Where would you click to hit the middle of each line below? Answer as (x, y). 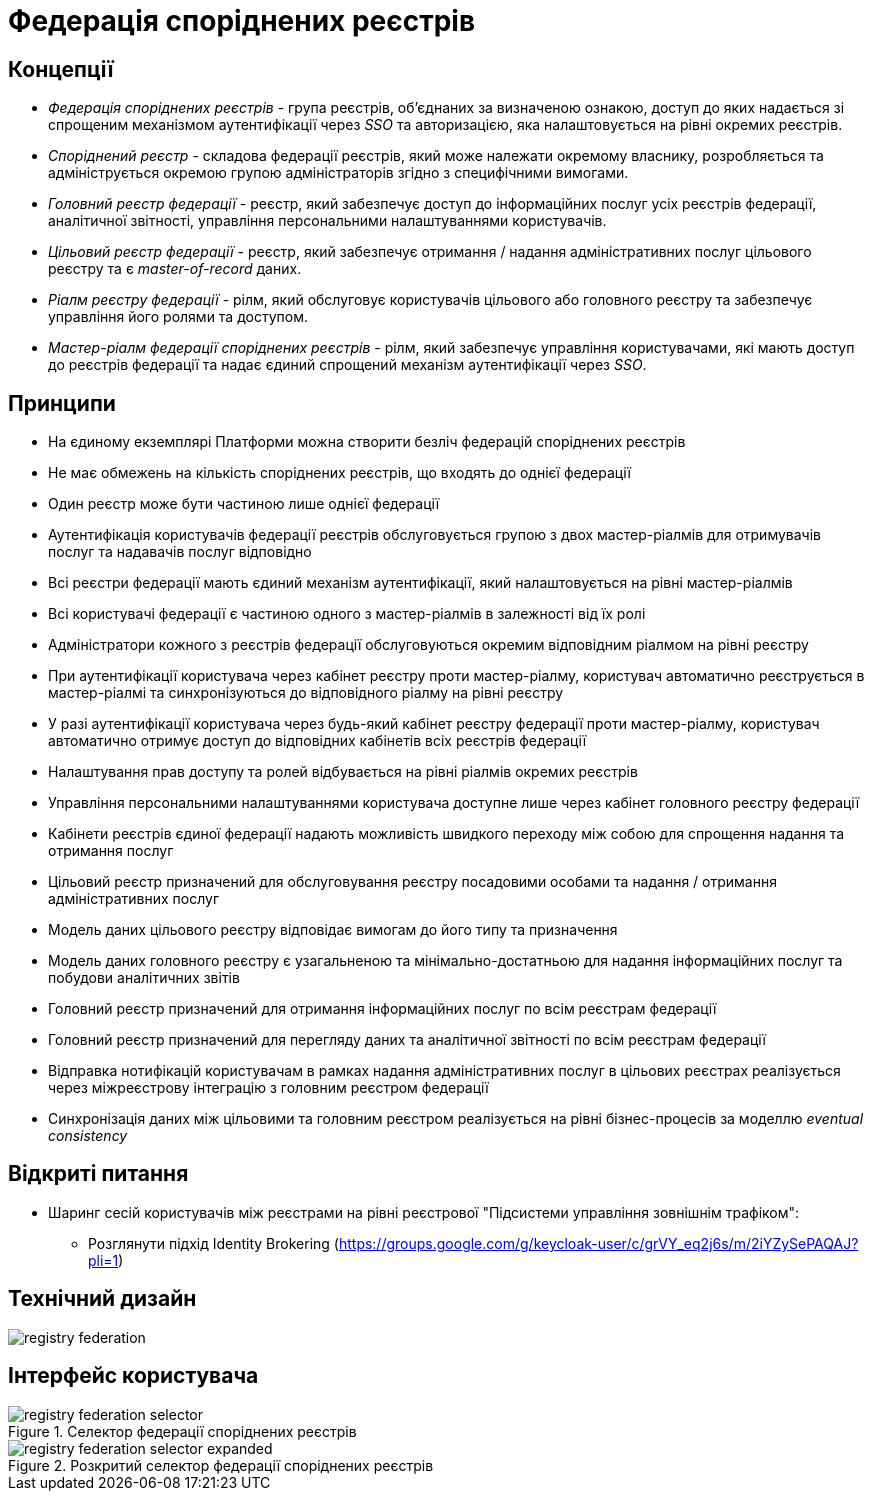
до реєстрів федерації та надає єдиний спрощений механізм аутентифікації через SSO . (347, 365)
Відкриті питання (98, 1174)
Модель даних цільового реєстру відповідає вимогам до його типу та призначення (333, 930)
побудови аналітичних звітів (144, 978)
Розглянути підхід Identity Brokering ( (213, 1243)
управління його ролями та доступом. (178, 317)
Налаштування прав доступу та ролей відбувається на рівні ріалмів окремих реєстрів (343, 772)
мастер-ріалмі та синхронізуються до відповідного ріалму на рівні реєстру (306, 693)
